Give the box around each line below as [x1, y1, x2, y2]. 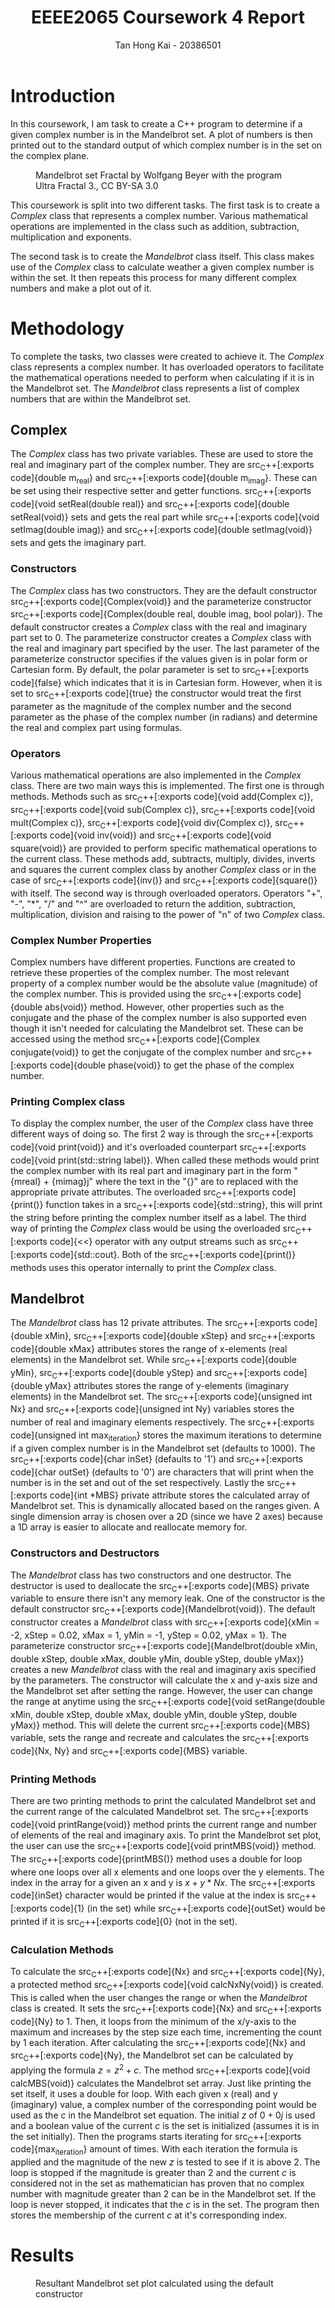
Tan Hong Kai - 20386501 [114, 39, 222, 51]
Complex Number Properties [10, 933, 153, 947]
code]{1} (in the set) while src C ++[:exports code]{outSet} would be [49, 1902, 326, 1917]
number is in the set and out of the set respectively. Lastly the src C [10, 1476, 286, 1491]
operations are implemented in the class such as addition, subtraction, [10, 220, 300, 232]
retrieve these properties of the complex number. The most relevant [10, 967, 290, 979]
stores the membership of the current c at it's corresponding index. [10, 2209, 288, 2221]
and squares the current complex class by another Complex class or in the [10, 864, 317, 876]
